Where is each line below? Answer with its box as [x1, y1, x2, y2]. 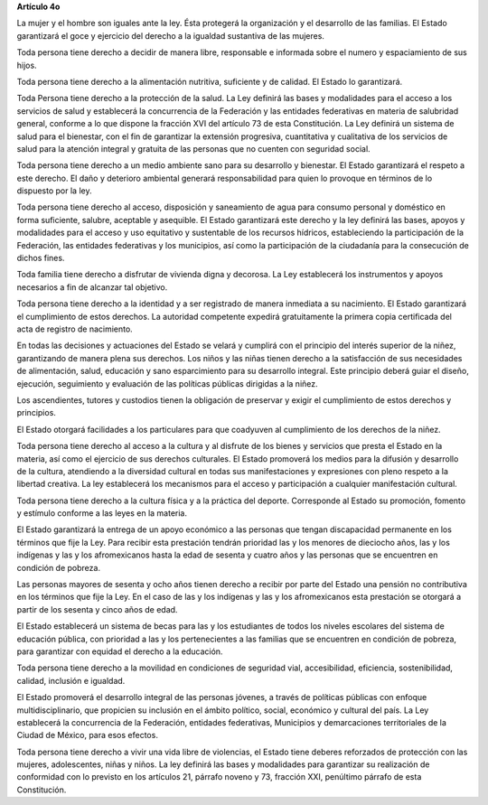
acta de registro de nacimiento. [16, 323, 133, 334]
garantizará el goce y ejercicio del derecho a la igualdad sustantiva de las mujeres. [16, 30, 325, 41]
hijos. [16, 60, 37, 70]
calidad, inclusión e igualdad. [16, 675, 126, 686]
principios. [16, 407, 56, 418]
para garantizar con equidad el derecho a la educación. [16, 646, 223, 657]
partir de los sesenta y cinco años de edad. [16, 604, 178, 614]
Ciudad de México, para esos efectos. [16, 730, 158, 741]
